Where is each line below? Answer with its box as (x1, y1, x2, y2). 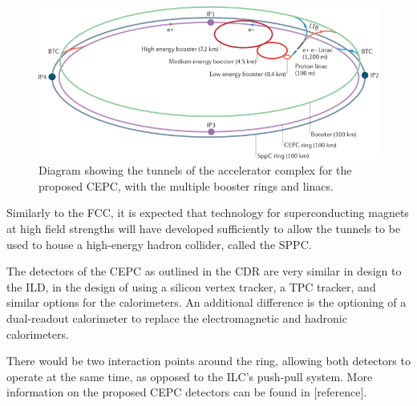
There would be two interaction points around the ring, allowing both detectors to (6, 352, 411, 369)
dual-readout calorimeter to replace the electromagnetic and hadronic (6, 309, 347, 326)
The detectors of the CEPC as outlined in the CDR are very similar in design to (6, 263, 402, 279)
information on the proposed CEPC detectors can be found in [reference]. (6, 384, 367, 400)
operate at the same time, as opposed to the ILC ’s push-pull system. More (6, 368, 373, 384)
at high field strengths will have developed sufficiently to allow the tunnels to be (6, 220, 401, 237)
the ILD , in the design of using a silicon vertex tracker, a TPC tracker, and (6, 278, 376, 295)
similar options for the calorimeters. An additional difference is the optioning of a (6, 294, 407, 311)
